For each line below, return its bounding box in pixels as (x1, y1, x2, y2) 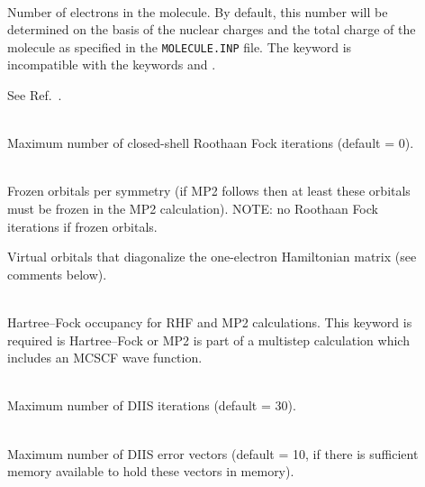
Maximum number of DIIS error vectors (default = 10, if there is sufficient (7, 444, 419, 463)
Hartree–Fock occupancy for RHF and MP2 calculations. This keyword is (7, 312, 412, 331)
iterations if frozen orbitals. (7, 216, 158, 235)
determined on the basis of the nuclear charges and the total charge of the (7, 20, 416, 39)
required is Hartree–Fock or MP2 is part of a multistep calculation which (7, 330, 410, 349)
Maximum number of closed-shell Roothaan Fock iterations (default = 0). (7, 133, 414, 152)
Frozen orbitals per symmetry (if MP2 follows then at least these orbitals (7, 181, 411, 200)
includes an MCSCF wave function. (7, 348, 203, 367)
